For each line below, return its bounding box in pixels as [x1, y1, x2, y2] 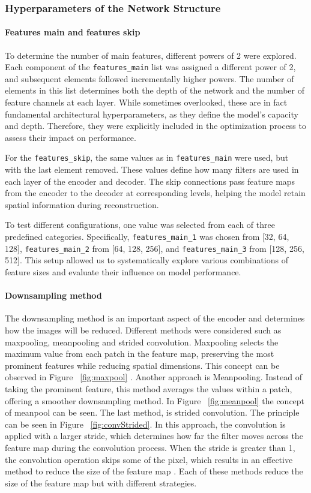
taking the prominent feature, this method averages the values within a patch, [5, 382, 292, 395]
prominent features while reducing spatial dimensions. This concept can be [5, 359, 280, 371]
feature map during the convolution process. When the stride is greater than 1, [5, 441, 295, 453]
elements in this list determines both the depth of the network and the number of [5, 84, 304, 97]
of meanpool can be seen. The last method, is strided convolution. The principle [5, 406, 300, 419]
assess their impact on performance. [5, 131, 136, 143]
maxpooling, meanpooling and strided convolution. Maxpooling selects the [5, 335, 279, 348]
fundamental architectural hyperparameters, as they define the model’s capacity [5, 107, 298, 120]
